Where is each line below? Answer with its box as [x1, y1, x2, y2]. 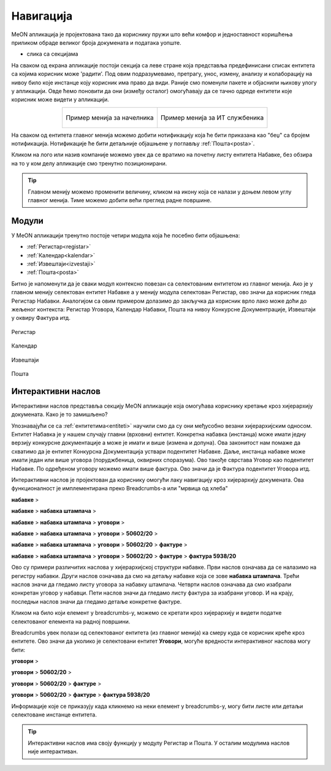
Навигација [11, 9, 73, 23]
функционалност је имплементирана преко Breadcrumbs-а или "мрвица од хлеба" [11, 485, 228, 492]
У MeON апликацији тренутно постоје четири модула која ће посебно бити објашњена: [11, 232, 240, 239]
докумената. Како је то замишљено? [11, 411, 108, 418]
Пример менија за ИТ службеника [160, 113, 264, 122]
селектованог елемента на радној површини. [11, 618, 131, 625]
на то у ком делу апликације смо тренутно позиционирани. [11, 159, 167, 167]
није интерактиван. [28, 748, 78, 755]
